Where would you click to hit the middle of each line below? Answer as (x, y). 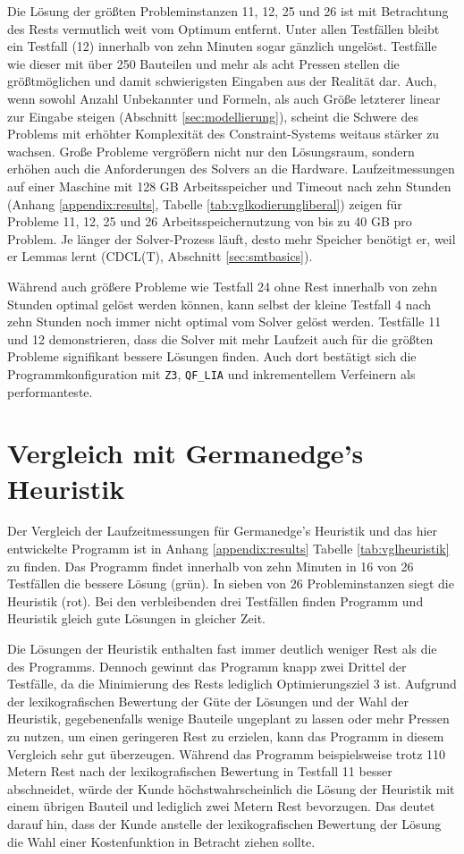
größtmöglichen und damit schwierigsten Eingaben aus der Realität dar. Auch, (222, 81)
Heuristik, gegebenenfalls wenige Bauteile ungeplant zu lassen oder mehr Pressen (228, 719)
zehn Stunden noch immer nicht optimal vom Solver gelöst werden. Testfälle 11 (224, 321)
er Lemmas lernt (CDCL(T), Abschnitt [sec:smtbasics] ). (160, 256)
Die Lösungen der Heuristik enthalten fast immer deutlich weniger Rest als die (222, 648)
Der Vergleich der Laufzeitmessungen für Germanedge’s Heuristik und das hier (223, 531)
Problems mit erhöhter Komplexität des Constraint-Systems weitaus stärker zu (224, 134)
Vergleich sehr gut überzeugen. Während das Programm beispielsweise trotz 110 (227, 753)
